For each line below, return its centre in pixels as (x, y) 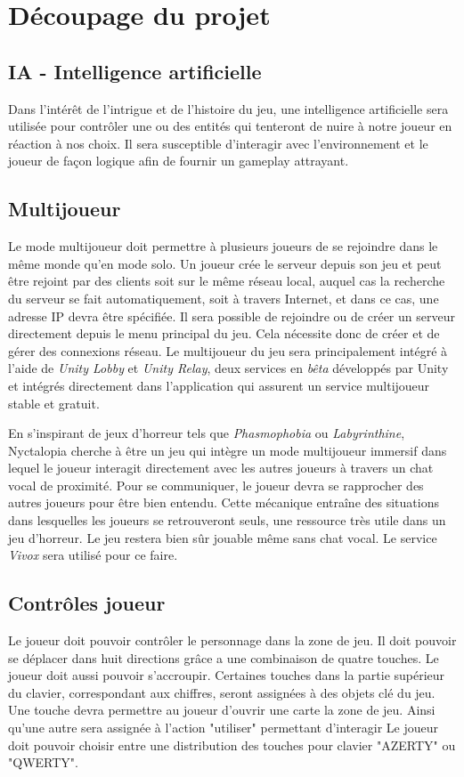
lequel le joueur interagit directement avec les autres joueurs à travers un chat (221, 468)
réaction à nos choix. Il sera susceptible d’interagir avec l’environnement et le (218, 143)
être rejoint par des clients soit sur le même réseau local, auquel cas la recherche (227, 281)
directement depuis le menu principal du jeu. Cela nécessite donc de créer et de (224, 333)
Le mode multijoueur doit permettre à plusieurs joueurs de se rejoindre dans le (223, 246)
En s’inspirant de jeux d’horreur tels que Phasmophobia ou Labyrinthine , (207, 433)
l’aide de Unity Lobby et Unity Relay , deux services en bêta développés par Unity (228, 368)
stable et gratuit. (54, 403)
